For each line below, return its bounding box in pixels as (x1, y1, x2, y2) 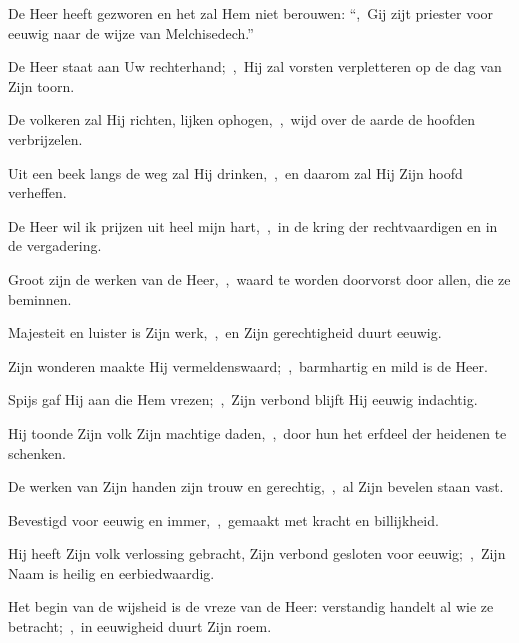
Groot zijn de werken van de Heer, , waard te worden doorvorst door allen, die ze (8, 268, 511, 289)
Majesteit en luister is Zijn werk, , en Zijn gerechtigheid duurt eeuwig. (8, 322, 442, 343)
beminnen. (8, 288, 72, 309)
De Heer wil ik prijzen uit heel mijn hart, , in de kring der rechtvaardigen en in (8, 215, 498, 236)
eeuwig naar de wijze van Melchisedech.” (8, 22, 254, 43)
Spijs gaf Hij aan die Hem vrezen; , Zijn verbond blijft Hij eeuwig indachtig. (8, 389, 478, 410)
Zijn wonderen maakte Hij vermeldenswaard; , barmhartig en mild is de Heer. (8, 355, 488, 376)
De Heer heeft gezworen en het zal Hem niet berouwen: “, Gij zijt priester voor (8, 3, 494, 23)
